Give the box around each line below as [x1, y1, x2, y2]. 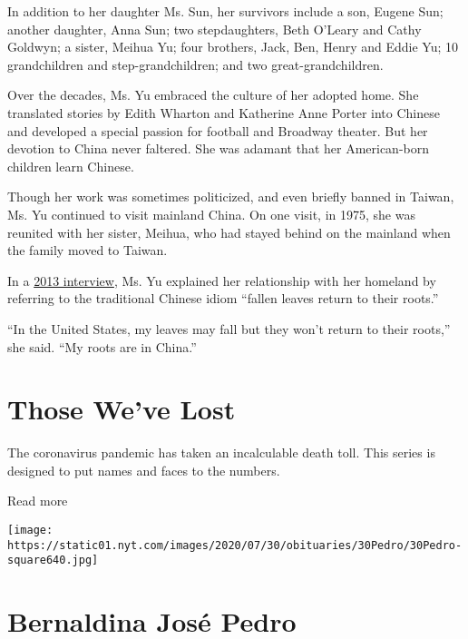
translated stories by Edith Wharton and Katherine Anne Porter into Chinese [7, 103, 440, 122]
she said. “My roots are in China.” [7, 337, 197, 356]
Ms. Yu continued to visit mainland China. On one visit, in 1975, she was [7, 204, 415, 223]
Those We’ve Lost [7, 390, 236, 428]
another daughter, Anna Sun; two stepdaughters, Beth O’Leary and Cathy [7, 19, 422, 38]
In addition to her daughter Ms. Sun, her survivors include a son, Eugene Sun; [7, 2, 444, 20]
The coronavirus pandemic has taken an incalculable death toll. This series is [7, 443, 435, 462]
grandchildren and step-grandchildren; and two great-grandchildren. [7, 54, 384, 74]
